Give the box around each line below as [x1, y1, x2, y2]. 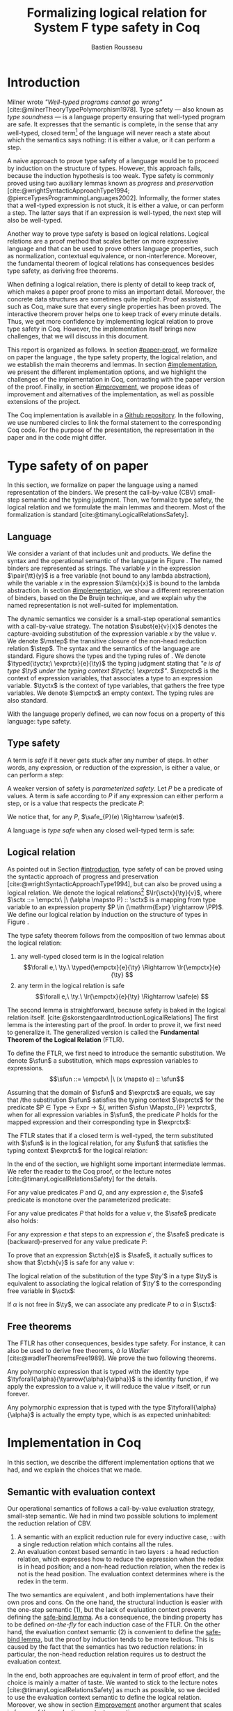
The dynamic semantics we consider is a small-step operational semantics [7, 615, 221, 623]
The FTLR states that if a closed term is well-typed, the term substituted [7, 1132, 214, 1140]
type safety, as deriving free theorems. [7, 267, 119, 275]
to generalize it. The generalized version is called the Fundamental [7, 1028, 200, 1037]
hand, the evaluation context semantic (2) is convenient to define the [7, 1627, 204, 1636]
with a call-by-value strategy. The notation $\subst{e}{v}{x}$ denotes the [7, 622, 218, 631]
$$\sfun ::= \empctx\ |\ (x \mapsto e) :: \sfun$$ [49, 1075, 184, 1083]
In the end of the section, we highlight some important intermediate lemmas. [7, 1160, 226, 1168]
